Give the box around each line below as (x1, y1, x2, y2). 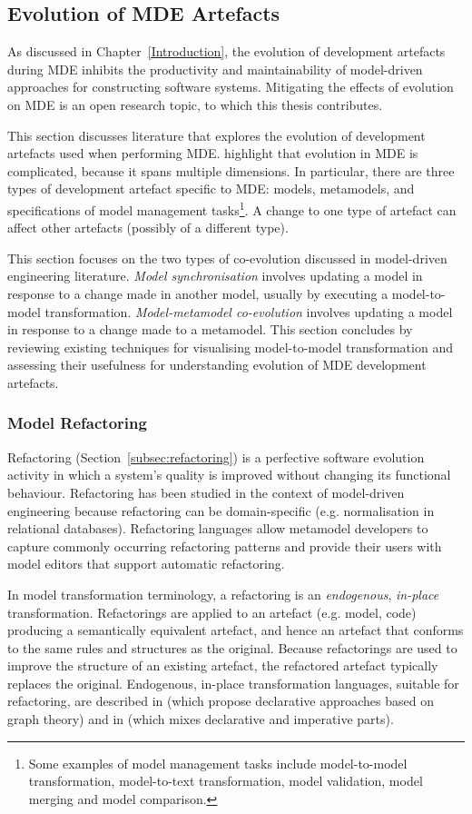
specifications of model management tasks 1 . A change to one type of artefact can (7, 197, 457, 219)
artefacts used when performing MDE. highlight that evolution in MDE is (7, 144, 418, 163)
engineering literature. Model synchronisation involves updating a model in (7, 266, 423, 285)
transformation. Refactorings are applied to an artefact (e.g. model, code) (7, 602, 417, 621)
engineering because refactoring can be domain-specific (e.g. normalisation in (7, 501, 435, 520)
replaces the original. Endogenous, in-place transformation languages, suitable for (7, 673, 459, 692)
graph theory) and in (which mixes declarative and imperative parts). (7, 710, 394, 729)
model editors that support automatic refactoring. (7, 554, 285, 573)
